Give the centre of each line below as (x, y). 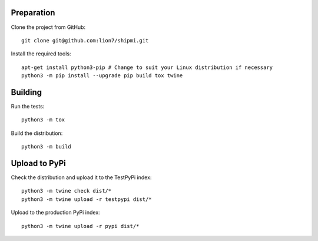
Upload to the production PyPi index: (55, 213)
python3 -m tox (43, 120)
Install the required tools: (41, 54)
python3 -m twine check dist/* (67, 191)
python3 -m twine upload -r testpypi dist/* (87, 199)
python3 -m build (46, 147)
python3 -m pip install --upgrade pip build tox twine (102, 76)
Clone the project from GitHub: (48, 27)
